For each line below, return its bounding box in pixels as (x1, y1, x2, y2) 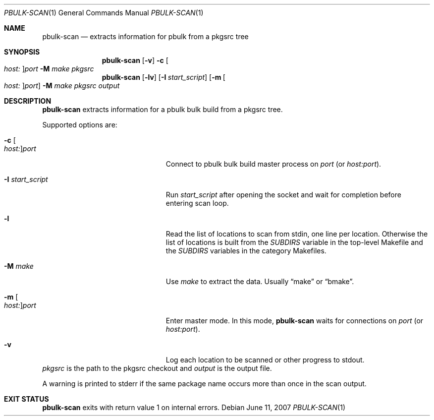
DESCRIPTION (4, 97, 52, 105)
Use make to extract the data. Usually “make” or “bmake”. (165, 277, 354, 286)
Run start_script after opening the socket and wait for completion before (165, 190, 401, 199)
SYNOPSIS (4, 48, 40, 56)
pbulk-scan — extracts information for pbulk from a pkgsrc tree (42, 32, 249, 41)
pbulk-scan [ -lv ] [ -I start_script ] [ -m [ (102, 73, 225, 81)
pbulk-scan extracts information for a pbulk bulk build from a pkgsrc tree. (42, 105, 283, 114)
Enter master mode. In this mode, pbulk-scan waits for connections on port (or (165, 316, 424, 325)
